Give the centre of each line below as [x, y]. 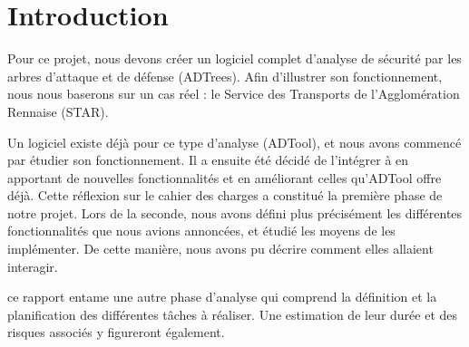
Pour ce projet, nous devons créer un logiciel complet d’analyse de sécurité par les [234, 58]
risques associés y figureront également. [116, 332]
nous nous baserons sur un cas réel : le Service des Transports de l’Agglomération [234, 94]
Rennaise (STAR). [58, 111]
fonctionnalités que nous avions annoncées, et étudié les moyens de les [201, 231]
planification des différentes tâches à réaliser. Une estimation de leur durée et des [233, 314]
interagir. [33, 266]
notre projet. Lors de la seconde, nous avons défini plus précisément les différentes [235, 212]
